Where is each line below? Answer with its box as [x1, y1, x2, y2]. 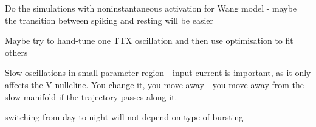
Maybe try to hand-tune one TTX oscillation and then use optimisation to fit [5, 34, 294, 47]
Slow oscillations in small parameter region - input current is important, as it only [5, 66, 311, 79]
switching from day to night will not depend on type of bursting [5, 111, 244, 123]
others [5, 46, 28, 58]
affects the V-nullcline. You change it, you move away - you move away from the [5, 78, 304, 91]
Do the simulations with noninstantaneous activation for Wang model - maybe [5, 2, 297, 14]
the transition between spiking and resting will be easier [5, 13, 214, 26]
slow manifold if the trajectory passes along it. [5, 90, 177, 103]
